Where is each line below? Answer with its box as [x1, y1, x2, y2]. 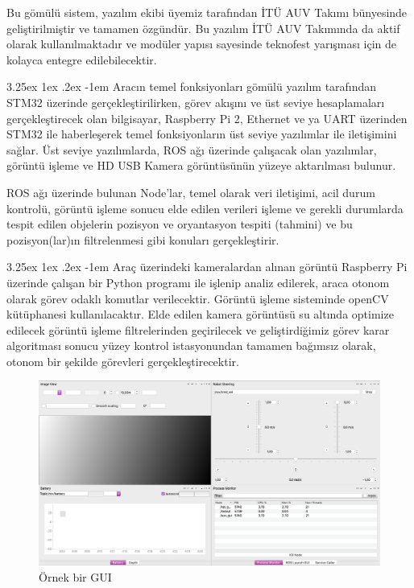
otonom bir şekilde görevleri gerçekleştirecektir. [6, 352, 239, 369]
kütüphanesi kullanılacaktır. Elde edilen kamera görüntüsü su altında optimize [6, 306, 394, 323]
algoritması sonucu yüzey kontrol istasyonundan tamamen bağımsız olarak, [6, 337, 376, 354]
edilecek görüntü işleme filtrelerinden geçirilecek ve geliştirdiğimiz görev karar [6, 321, 390, 338]
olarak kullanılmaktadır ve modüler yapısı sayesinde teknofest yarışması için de [6, 35, 397, 52]
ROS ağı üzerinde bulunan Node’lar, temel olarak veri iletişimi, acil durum [6, 183, 375, 200]
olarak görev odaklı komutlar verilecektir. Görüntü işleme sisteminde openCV [6, 290, 389, 306]
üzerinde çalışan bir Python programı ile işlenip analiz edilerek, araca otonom [6, 273, 390, 290]
